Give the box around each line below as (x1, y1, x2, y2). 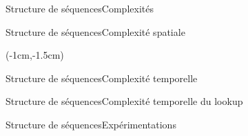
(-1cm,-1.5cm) (6, 48, 64, 62)
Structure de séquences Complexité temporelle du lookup (6, 94, 243, 108)
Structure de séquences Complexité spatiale (6, 24, 185, 39)
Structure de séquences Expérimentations (6, 117, 176, 131)
